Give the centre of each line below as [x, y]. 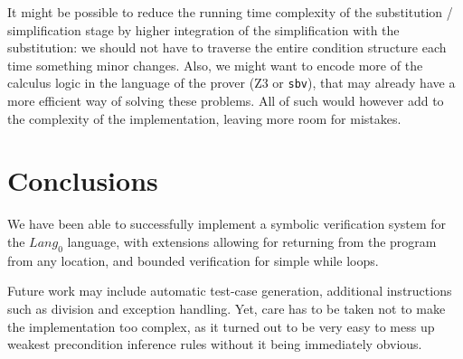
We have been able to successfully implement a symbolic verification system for [227, 224]
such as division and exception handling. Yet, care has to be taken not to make [227, 308]
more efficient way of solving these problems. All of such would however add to [226, 101]
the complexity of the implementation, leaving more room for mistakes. [204, 118]
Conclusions [83, 180]
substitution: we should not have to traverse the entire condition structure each [227, 47]
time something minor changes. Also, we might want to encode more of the [215, 65]
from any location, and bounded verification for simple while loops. [193, 260]
